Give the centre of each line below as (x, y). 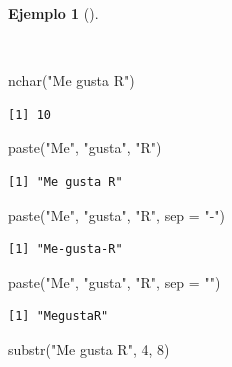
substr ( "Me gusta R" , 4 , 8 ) (89, 348)
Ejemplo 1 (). (53, 13)
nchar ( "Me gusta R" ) (71, 80)
